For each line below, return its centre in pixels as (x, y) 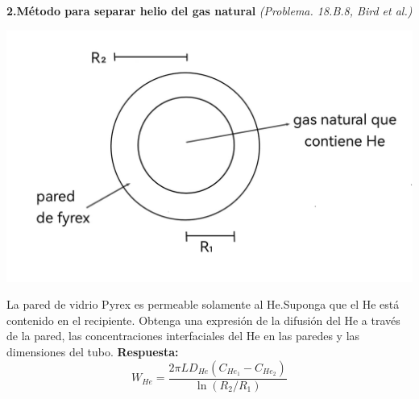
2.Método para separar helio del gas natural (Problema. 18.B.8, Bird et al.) (209, 10)
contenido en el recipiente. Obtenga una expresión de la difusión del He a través (203, 320)
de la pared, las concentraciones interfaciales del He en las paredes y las (183, 336)
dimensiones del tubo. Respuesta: (93, 352)
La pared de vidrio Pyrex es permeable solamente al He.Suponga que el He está (203, 304)
